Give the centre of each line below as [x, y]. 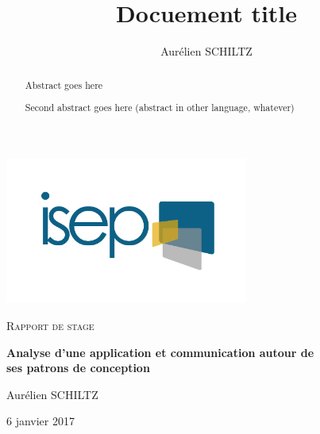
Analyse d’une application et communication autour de [160, 352]
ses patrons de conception [78, 368]
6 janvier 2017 [40, 421]
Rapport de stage [50, 326]
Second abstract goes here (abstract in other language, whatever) [160, 108]
